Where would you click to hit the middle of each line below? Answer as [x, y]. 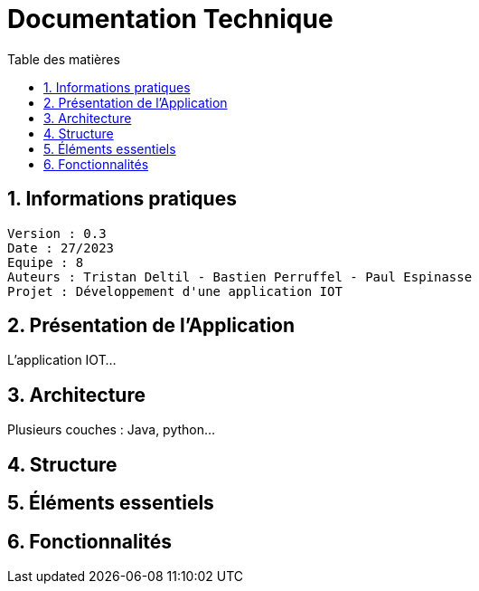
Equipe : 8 [46, 262]
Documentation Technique [170, 19]
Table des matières [64, 59]
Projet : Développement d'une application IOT [175, 291]
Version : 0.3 [57, 233]
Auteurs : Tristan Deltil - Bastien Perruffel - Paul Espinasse [240, 276]
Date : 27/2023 [61, 248]
